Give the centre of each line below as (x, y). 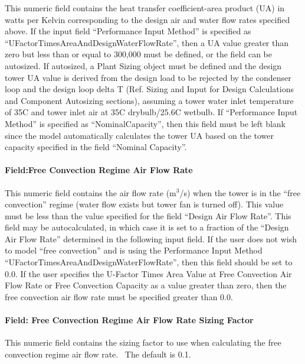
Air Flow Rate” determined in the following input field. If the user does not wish (151, 238)
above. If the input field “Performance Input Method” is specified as (128, 31)
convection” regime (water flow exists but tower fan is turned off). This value (144, 204)
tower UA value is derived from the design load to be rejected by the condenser (148, 77)
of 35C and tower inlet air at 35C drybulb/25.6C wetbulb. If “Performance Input (151, 112)
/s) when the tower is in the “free (240, 192)
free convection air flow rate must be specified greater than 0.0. (119, 296)
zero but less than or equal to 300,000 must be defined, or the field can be (138, 54)
